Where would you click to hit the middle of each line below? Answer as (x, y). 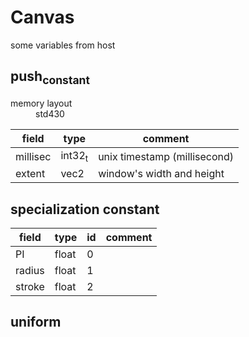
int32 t (74, 156)
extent (30, 174)
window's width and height (161, 174)
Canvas (42, 17)
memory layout (41, 103)
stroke (30, 286)
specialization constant (85, 209)
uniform (36, 322)
